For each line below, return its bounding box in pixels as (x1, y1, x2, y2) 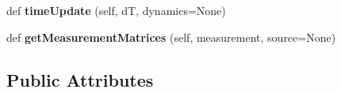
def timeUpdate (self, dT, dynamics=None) (6, 2, 226, 18)
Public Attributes (6, 67, 154, 91)
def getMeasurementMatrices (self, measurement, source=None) (6, 28, 336, 45)
